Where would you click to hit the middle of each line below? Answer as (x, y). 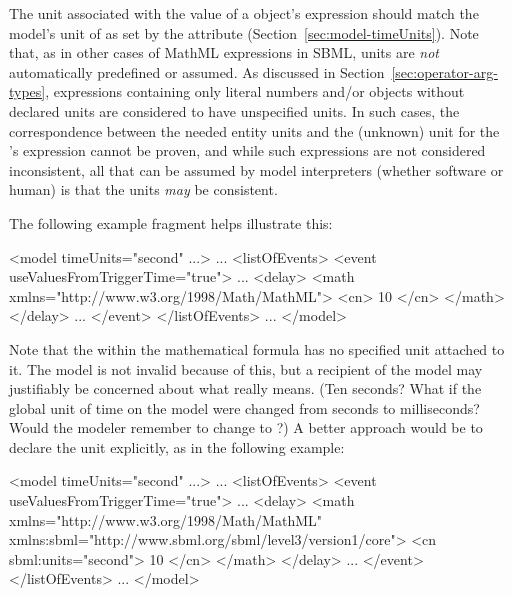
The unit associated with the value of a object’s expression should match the (244, 13)
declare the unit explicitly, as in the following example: (177, 446)
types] (27, 91)
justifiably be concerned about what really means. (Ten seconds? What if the (245, 388)
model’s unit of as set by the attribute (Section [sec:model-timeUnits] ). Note (244, 32)
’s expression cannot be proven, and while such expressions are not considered (247, 150)
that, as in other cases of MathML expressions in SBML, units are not (224, 52)
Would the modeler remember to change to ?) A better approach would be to (246, 427)
